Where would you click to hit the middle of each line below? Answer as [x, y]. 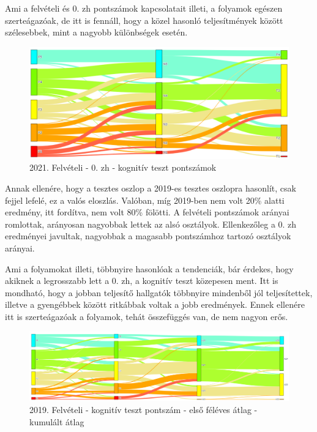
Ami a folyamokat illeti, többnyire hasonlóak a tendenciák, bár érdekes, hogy [149, 268]
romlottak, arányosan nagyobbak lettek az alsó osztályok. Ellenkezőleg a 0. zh [151, 224]
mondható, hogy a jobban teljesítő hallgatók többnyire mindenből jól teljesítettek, [159, 292]
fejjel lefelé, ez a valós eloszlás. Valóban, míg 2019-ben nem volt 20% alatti [145, 200]
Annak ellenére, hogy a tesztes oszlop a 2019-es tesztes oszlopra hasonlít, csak [151, 188]
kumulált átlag [57, 421]
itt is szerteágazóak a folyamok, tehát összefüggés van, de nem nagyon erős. [147, 316]
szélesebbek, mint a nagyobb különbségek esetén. [96, 32]
